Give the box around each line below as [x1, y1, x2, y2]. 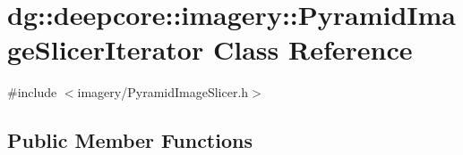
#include [7, 83, 57, 102]
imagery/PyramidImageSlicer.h [77, 83, 249, 102]
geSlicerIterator [7, 31, 204, 68]
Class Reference [212, 31, 413, 68]
